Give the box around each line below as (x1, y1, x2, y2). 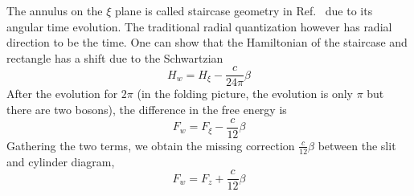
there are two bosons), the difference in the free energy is (6, 101, 287, 118)
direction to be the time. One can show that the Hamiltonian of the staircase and (6, 34, 408, 51)
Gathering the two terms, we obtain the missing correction (6, 137, 295, 153)
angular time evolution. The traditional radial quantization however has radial (6, 18, 392, 35)
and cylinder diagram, (6, 153, 115, 169)
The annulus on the (6, 2, 103, 18)
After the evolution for (6, 85, 118, 102)
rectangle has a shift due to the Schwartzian (6, 49, 223, 66)
